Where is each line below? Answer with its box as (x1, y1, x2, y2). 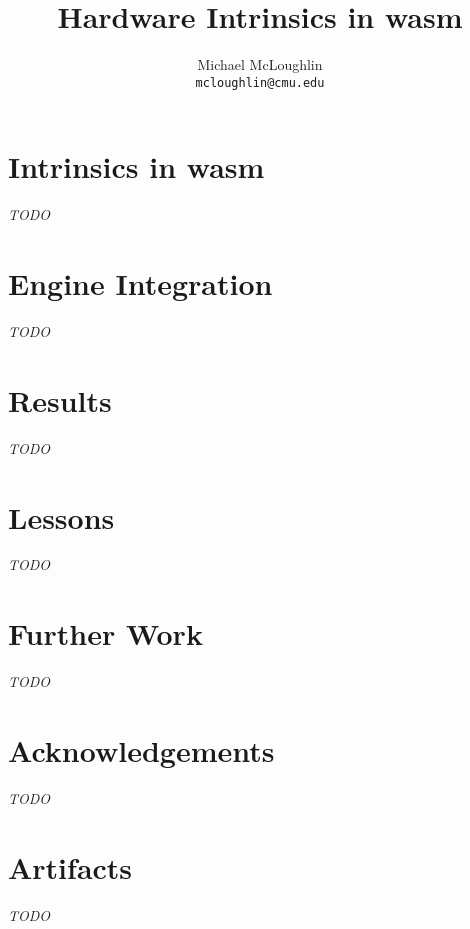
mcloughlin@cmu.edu (195, 75, 325, 90)
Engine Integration (8, 263, 273, 304)
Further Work (8, 613, 203, 654)
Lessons (8, 496, 115, 537)
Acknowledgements (8, 729, 275, 770)
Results (8, 379, 112, 420)
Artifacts (8, 846, 133, 887)
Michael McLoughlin (197, 54, 323, 75)
